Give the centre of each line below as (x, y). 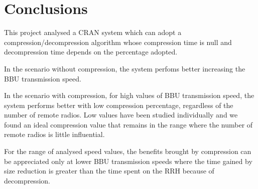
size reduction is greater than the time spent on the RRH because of (109, 171)
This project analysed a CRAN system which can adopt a (93, 32)
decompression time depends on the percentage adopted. (91, 52)
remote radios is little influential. (54, 134)
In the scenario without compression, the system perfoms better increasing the (125, 68)
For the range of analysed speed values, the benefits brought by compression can (128, 151)
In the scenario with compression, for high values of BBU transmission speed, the (129, 95)
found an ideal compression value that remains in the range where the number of (128, 124)
